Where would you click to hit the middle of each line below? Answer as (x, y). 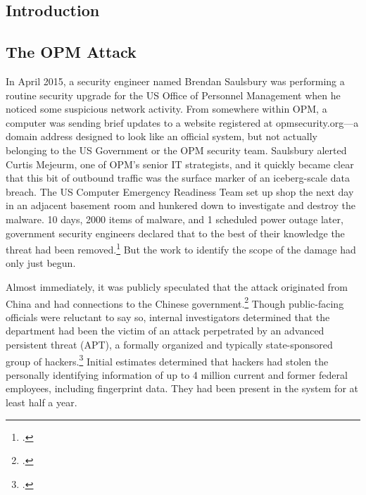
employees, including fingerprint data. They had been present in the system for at (182, 388)
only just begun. (41, 263)
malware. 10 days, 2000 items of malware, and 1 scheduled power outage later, (175, 219)
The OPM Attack (71, 52)
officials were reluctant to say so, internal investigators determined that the (168, 317)
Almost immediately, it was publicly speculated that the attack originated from (177, 286)
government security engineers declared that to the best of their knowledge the (175, 233)
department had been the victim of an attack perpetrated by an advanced (165, 331)
